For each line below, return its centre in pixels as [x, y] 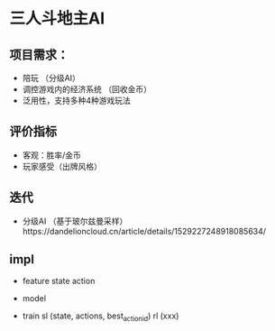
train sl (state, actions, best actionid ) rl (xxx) [101, 317]
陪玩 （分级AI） [51, 78]
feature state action [59, 281]
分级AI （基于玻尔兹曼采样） [75, 221]
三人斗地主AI [57, 18]
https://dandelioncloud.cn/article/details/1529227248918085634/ [144, 231]
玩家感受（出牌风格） [62, 166]
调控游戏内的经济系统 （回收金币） [87, 89]
